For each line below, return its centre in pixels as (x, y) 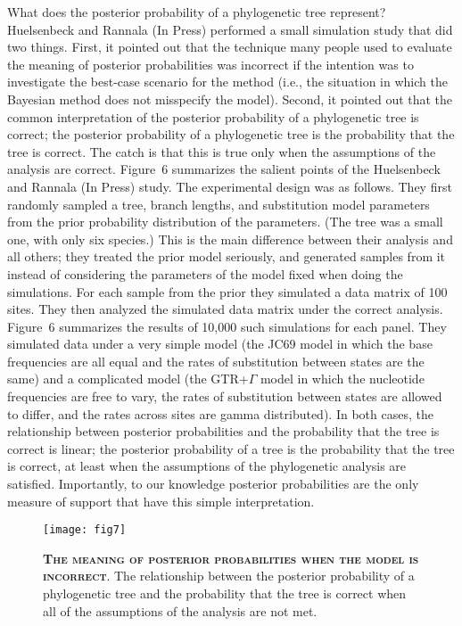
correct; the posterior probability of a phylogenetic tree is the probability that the (231, 134)
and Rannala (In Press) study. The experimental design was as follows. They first (230, 186)
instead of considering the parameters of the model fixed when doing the (205, 273)
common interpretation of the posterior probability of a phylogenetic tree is (213, 116)
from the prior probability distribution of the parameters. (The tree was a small (225, 222)
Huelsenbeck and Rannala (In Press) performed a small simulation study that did (230, 29)
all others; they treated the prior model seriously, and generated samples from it (227, 256)
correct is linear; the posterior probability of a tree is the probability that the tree (231, 448)
